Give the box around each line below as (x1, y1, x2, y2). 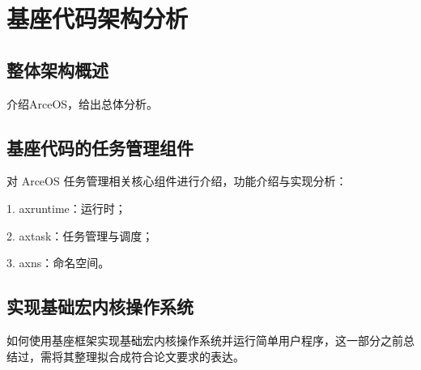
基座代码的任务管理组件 (6, 134, 193, 159)
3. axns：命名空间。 (6, 254, 110, 271)
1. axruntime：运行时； (6, 199, 126, 216)
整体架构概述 (6, 57, 108, 82)
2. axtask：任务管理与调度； (6, 227, 154, 244)
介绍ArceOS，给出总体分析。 (6, 95, 159, 112)
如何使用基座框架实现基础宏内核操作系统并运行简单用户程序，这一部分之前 (6, 331, 403, 348)
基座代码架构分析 (6, 2, 189, 35)
